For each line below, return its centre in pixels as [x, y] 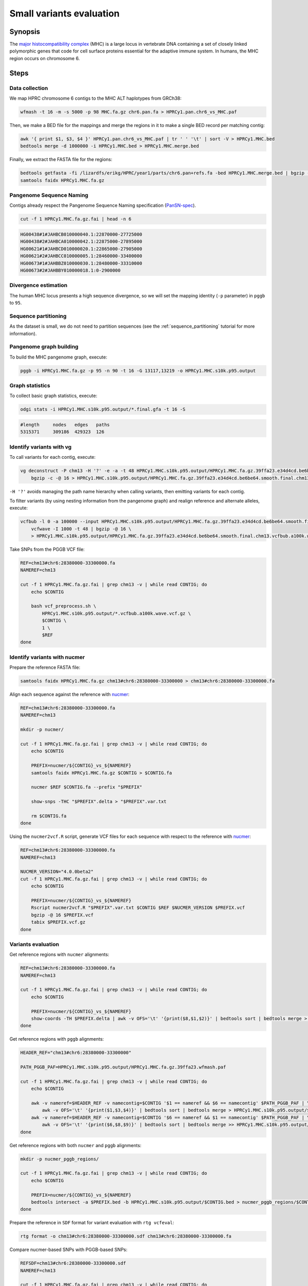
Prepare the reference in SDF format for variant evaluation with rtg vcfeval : [92, 1223]
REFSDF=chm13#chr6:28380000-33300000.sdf [73, 1263]
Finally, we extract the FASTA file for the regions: [61, 159]
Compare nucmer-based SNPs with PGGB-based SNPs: [69, 1249]
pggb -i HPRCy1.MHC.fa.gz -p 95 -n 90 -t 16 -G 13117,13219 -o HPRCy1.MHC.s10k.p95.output [138, 371]
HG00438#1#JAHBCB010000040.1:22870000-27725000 [81, 234]
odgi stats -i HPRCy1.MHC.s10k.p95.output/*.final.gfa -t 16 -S [103, 409]
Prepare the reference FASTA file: [45, 667]
